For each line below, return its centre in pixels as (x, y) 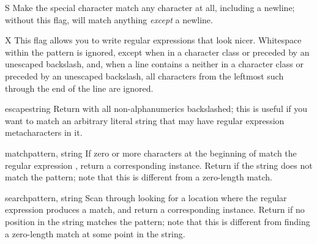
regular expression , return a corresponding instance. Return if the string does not (159, 165)
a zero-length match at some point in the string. (95, 233)
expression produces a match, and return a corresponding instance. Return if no (155, 209)
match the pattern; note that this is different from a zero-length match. (139, 177)
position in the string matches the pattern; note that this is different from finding (158, 221)
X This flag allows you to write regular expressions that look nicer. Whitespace (153, 40)
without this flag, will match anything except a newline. (109, 19)
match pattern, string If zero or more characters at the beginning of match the (151, 153)
